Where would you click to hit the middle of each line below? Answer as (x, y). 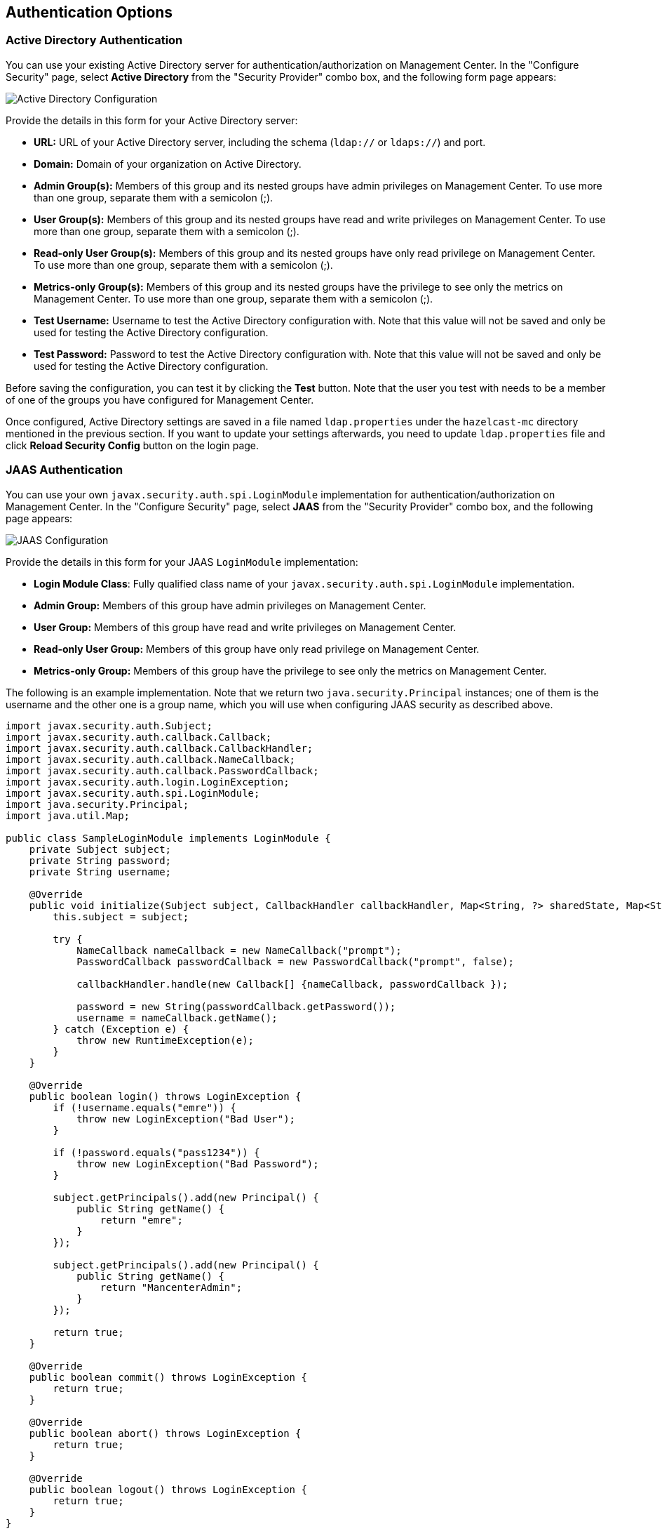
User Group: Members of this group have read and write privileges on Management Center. (245, 627)
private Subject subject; (100, 849)
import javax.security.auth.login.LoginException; (148, 782)
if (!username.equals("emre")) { (144, 1107)
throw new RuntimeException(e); (165, 1040)
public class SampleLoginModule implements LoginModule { (168, 838)
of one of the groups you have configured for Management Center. (160, 399)
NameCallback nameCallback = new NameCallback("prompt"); (239, 950)
